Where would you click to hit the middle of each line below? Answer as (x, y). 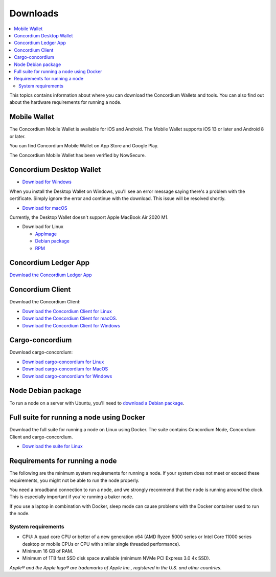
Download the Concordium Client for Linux (67, 311)
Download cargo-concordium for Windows (67, 376)
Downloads (34, 13)
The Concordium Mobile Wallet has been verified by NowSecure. (78, 155)
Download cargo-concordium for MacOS (65, 369)
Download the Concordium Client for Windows (71, 325)
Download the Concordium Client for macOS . (70, 318)
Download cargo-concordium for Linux (63, 362)
